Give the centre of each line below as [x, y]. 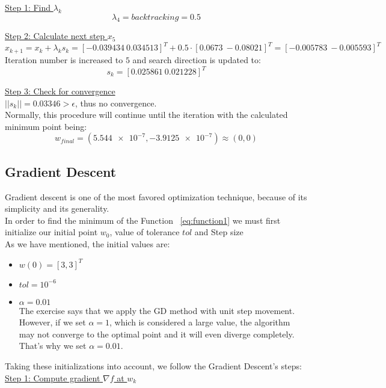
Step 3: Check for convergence [60, 91]
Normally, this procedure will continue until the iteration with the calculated [146, 115]
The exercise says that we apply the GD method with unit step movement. [157, 310]
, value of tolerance [145, 232]
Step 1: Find [28, 7]
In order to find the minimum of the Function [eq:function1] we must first [143, 220]
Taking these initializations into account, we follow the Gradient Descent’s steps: [153, 365]
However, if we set [52, 322]
